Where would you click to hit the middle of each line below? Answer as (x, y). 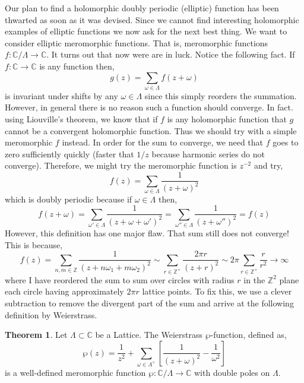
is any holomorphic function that (227, 119)
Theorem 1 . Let (36, 335)
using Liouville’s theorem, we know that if (81, 119)
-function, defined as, (248, 335)
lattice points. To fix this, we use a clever (217, 291)
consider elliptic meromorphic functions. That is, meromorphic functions (137, 42)
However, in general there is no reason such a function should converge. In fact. (149, 107)
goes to (286, 142)
